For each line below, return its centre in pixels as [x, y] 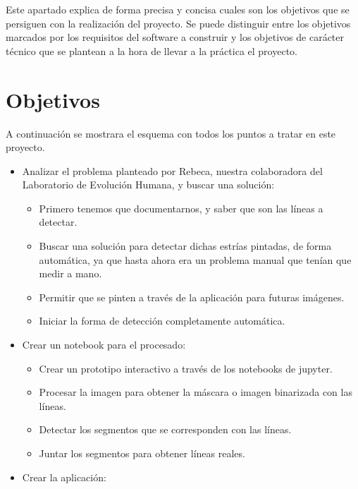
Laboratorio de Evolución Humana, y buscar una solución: [148, 185]
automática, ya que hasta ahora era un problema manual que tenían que [195, 259]
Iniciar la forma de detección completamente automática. [162, 321]
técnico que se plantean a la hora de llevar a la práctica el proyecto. [152, 50]
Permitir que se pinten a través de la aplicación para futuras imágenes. [192, 297]
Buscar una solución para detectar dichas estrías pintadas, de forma [185, 246]
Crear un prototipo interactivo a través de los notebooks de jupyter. [186, 368]
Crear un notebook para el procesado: [104, 345]
